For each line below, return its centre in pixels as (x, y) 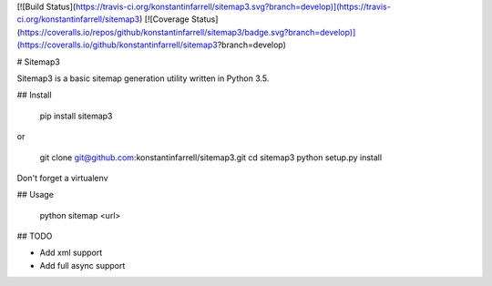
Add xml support (71, 253)
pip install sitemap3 (76, 116)
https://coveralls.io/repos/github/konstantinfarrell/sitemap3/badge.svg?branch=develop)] (188, 32)
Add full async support (82, 265)
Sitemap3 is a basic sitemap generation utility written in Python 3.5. (143, 78)
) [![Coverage (165, 19)
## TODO (35, 236)
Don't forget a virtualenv (62, 178)
